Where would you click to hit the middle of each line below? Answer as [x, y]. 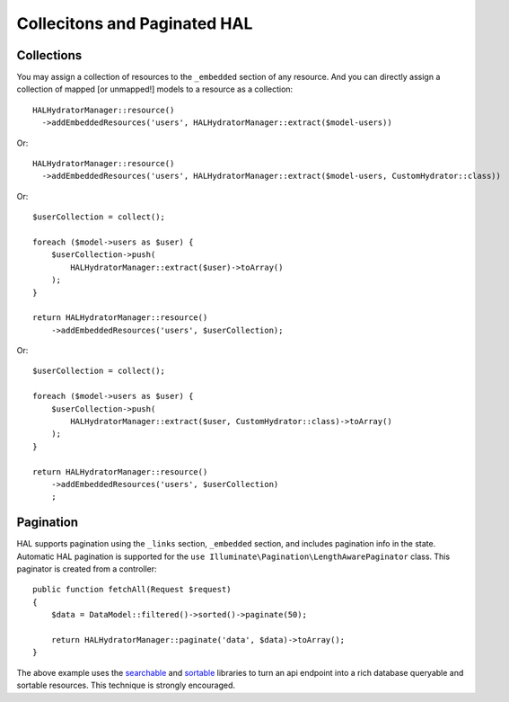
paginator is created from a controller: [87, 569]
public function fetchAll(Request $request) [132, 590]
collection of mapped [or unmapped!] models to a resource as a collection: [155, 89]
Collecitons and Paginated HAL [135, 23]
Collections [49, 55]
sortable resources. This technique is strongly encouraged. [126, 685]
